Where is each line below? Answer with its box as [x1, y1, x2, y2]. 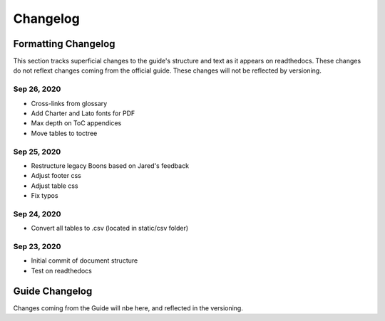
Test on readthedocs [31, 266, 92, 275]
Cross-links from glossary [31, 99, 108, 107]
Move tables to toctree [31, 129, 98, 137]
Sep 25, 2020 [13, 147, 61, 157]
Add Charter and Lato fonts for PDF [31, 109, 135, 117]
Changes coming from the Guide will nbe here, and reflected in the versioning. [13, 303, 244, 312]
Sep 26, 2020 [13, 84, 61, 94]
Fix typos [31, 191, 58, 200]
